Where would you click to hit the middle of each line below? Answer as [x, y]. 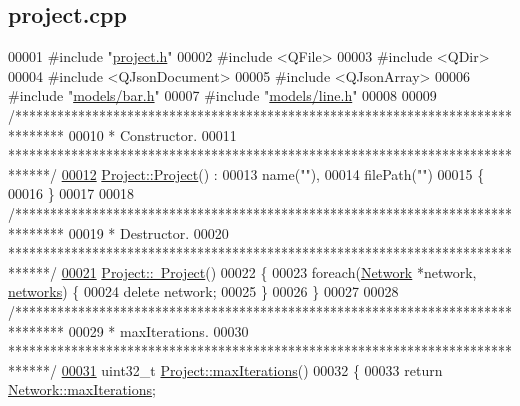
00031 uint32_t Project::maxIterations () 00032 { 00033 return [252, 369]
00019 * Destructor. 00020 [148, 232]
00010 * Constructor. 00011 [152, 134]
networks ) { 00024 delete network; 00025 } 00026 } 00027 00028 [203, 291]
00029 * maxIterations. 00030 [158, 330]
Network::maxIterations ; [82, 389]
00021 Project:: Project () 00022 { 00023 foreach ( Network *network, [269, 271]
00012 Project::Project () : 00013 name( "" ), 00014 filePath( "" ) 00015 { [273, 173]
